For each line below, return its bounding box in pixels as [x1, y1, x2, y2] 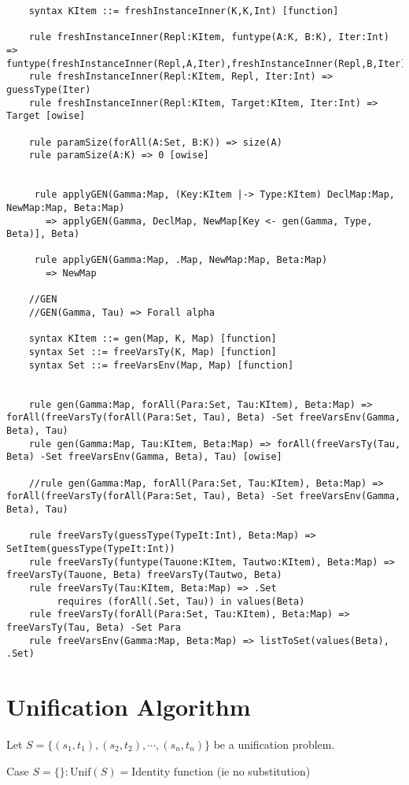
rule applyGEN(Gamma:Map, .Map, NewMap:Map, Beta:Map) [34, 254, 328, 266]
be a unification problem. [213, 735, 335, 752]
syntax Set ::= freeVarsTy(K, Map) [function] [28, 346, 277, 358]
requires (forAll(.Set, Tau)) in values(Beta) [57, 595, 305, 607]
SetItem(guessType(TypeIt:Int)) [6, 542, 175, 554]
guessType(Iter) [6, 83, 91, 95]
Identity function [131, 766, 214, 778]
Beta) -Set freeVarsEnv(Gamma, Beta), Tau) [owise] [6, 451, 282, 463]
